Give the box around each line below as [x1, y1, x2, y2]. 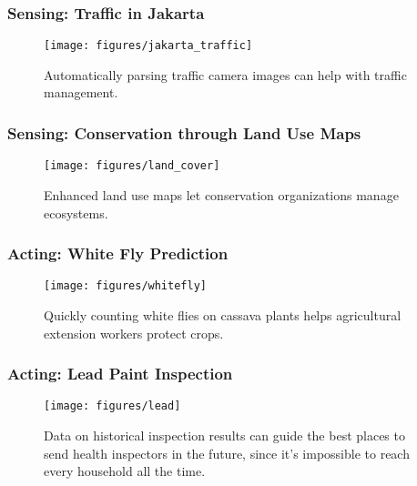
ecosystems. [44, 203, 108, 222]
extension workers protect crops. [44, 323, 224, 342]
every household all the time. [44, 461, 206, 481]
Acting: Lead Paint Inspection [7, 362, 233, 385]
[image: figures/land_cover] [44, 159, 220, 173]
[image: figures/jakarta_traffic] [44, 39, 253, 53]
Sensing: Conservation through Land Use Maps [7, 121, 361, 144]
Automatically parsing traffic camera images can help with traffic [44, 65, 407, 84]
